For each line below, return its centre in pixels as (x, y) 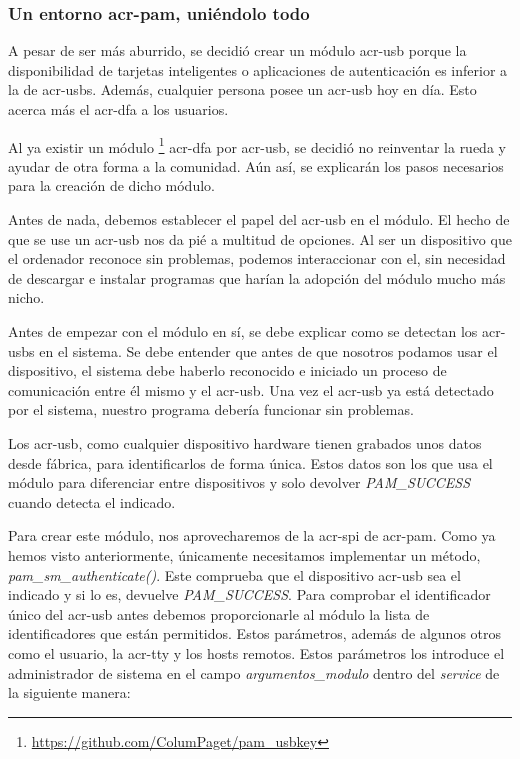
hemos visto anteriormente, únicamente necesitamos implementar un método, (244, 554)
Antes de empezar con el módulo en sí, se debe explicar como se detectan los (243, 331)
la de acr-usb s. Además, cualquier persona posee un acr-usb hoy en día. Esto (242, 89)
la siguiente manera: (69, 692)
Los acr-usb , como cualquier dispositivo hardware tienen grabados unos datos (245, 442)
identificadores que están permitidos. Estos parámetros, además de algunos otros (255, 633)
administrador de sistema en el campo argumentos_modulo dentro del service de (254, 672)
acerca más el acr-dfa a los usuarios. (118, 109)
